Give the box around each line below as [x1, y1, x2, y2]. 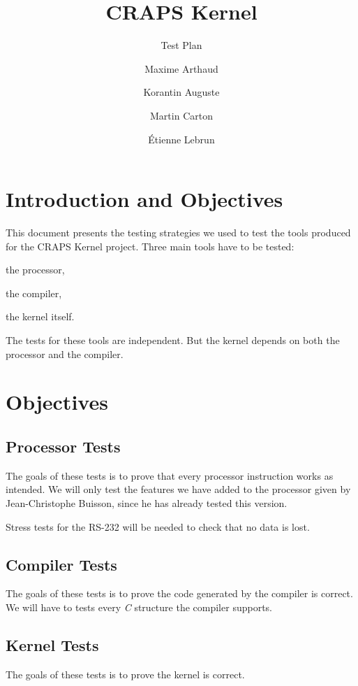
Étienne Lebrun [148, 131, 215, 146]
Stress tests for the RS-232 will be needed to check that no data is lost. [6, 519, 310, 534]
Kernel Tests [6, 634, 99, 655]
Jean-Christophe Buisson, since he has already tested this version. [6, 495, 288, 510]
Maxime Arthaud [144, 61, 218, 76]
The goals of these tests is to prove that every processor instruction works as [6, 468, 334, 483]
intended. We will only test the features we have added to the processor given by [6, 482, 351, 496]
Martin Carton [150, 108, 213, 122]
